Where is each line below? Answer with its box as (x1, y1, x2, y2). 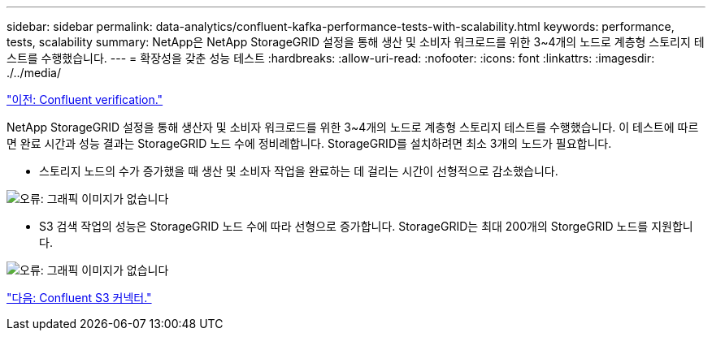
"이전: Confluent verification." (7, 93, 163, 106)
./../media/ (7, 66, 61, 80)
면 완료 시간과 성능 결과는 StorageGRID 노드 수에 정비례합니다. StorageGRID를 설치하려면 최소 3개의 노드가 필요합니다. (7, 136, 612, 150)
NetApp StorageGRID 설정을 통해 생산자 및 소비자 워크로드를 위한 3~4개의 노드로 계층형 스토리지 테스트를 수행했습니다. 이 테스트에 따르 (7, 120, 699, 134)
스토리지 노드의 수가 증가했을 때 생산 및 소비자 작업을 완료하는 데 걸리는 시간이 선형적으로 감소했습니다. (39, 164, 558, 178)
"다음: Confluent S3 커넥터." (7, 291, 152, 305)
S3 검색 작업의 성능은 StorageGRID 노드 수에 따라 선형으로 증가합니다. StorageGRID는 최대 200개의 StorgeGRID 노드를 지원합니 (39, 219, 693, 233)
